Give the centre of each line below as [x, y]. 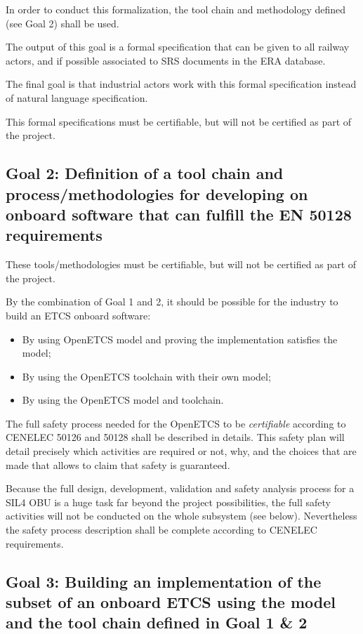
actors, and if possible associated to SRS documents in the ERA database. [166, 60]
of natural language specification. [77, 97]
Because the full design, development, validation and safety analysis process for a [180, 488]
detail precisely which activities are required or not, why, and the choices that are [181, 451]
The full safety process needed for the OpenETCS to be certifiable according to [176, 423]
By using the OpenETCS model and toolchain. [123, 400]
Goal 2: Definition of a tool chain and [145, 173]
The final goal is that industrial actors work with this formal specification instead [181, 84]
